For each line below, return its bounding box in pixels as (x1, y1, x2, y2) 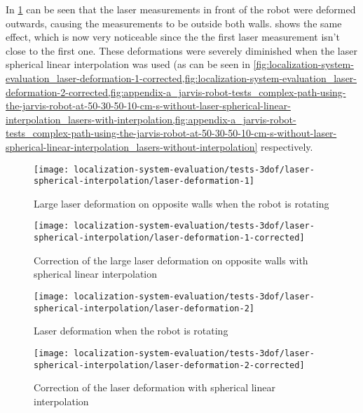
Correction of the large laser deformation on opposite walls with (34, 252, 308, 267)
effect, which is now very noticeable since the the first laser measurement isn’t (6, 29, 340, 44)
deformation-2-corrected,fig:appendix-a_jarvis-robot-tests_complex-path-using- (6, 84, 346, 99)
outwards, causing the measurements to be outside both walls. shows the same (6, 15, 342, 30)
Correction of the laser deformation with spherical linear (34, 380, 275, 395)
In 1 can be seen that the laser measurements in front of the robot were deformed (6, 2, 356, 16)
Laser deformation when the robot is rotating (34, 323, 228, 338)
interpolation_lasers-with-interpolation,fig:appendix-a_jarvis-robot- (6, 111, 296, 126)
